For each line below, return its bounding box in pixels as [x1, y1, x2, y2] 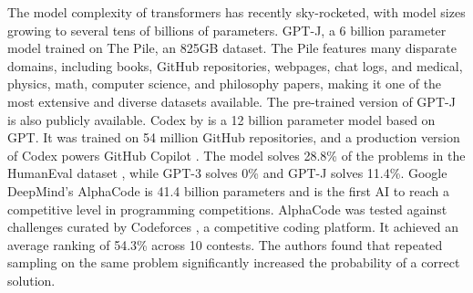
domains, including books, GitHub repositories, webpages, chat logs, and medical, [7, 56, 463, 75]
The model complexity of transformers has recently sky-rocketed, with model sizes [7, 3, 466, 21]
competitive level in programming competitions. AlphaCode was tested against [7, 199, 447, 218]
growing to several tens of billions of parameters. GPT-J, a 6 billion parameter [7, 20, 447, 39]
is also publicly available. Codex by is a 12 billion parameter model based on [7, 110, 436, 129]
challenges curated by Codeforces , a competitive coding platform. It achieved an [7, 217, 458, 236]
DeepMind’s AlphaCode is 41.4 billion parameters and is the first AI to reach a [7, 181, 449, 200]
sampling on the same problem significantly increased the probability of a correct [7, 253, 460, 272]
